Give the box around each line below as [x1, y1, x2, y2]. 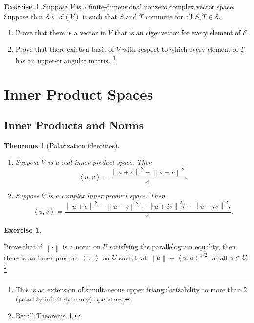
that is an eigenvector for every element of [114, 27, 241, 38]
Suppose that [4, 11, 43, 21]
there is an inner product [4, 252, 79, 262]
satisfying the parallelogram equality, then [109, 241, 236, 251]
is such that [82, 11, 117, 21]
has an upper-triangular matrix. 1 [15, 54, 116, 65]
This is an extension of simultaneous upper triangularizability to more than [15, 284, 241, 294]
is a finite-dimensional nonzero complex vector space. [76, 1, 235, 11]
